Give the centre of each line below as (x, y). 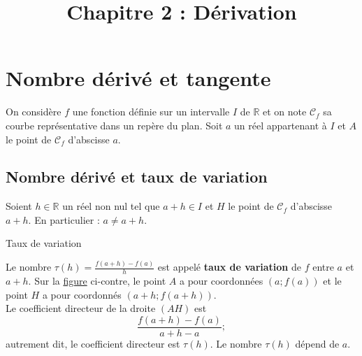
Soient (19, 206)
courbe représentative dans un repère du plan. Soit (114, 125)
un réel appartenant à (281, 125)
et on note (285, 112)
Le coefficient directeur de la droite (81, 308)
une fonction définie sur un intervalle (151, 112)
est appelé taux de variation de (229, 267)
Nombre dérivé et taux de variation (137, 177)
